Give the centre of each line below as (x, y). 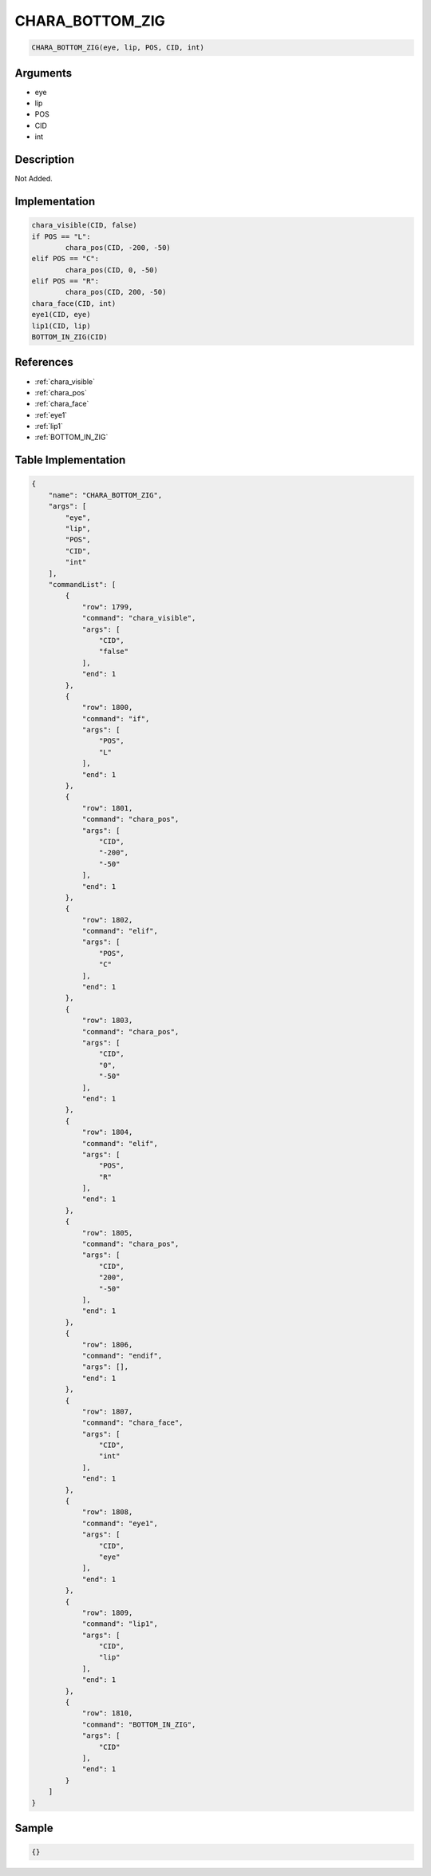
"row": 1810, (107, 1713)
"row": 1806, (107, 1345)
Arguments (43, 73)
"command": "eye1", (120, 1523)
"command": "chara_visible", (139, 618)
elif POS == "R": (65, 281)
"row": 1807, (107, 1411)
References (44, 362)
